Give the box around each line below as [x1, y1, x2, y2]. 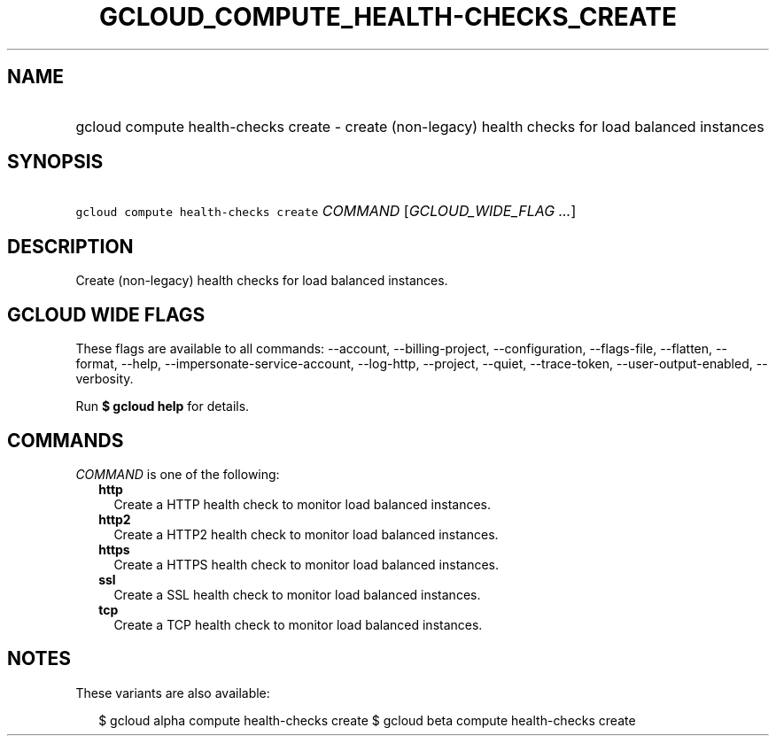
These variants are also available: [75, 685, 270, 700]
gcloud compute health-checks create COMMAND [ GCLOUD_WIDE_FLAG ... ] [75, 202, 577, 221]
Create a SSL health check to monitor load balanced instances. [113, 586, 481, 602]
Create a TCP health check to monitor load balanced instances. [113, 616, 483, 632]
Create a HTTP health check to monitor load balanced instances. [113, 496, 492, 512]
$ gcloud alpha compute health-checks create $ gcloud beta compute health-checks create [98, 712, 636, 728]
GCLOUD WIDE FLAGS [7, 303, 206, 326]
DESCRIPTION [7, 235, 134, 258]
